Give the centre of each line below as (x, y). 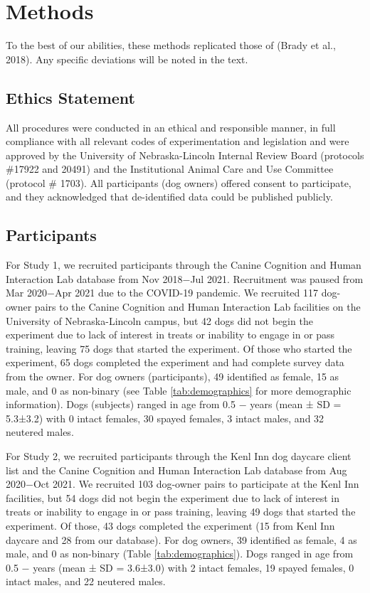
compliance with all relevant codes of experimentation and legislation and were (178, 141)
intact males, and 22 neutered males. (86, 581)
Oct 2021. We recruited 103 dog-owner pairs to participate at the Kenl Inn (196, 484)
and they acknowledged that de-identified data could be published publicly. (169, 197)
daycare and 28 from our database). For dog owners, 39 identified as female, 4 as (181, 539)
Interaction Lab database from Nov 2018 (94, 278)
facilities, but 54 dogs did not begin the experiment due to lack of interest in (173, 497)
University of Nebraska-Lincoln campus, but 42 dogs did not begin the (159, 320)
